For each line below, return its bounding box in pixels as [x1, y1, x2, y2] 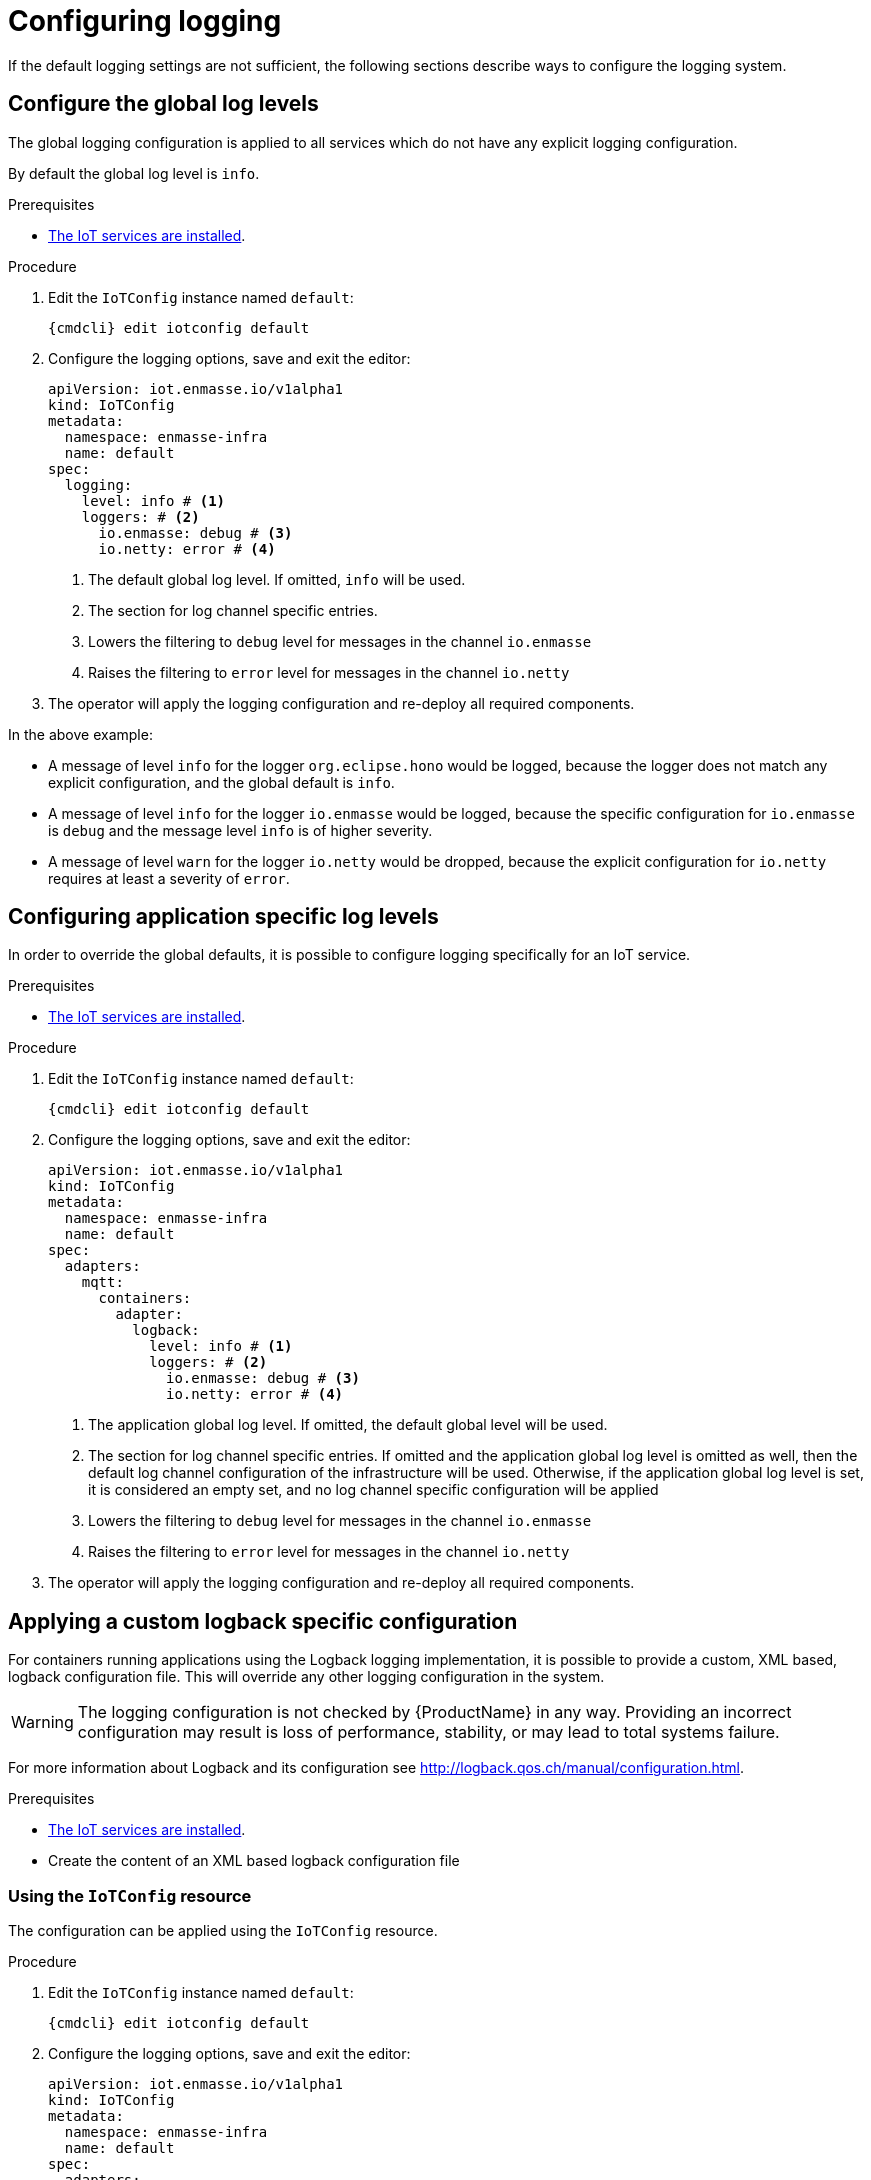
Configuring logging [8, 4, 282, 38]
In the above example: [8, 725, 153, 743]
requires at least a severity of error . [48, 869, 290, 887]
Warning [11, 1712, 74, 1733]
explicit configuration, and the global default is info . [48, 773, 395, 791]
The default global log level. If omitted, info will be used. [88, 570, 466, 588]
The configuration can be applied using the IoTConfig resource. [8, 1922, 438, 1940]
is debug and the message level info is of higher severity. [48, 821, 433, 839]
